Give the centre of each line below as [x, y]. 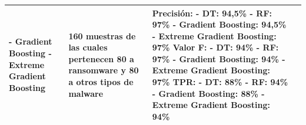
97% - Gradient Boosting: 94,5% [219, 24]
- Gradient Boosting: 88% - [208, 93]
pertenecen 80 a [101, 58]
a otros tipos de [101, 82]
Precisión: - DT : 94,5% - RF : [212, 13]
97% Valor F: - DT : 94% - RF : [215, 47]
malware [86, 93]
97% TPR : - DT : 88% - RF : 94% [220, 82]
